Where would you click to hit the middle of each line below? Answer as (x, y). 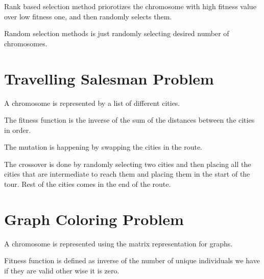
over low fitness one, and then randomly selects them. (88, 16)
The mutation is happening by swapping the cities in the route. (103, 147)
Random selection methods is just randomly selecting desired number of (117, 33)
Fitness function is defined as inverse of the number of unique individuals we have (132, 260)
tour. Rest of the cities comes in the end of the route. (88, 184)
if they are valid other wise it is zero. (62, 270)
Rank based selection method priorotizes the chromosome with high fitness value (130, 6)
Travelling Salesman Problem (109, 78)
